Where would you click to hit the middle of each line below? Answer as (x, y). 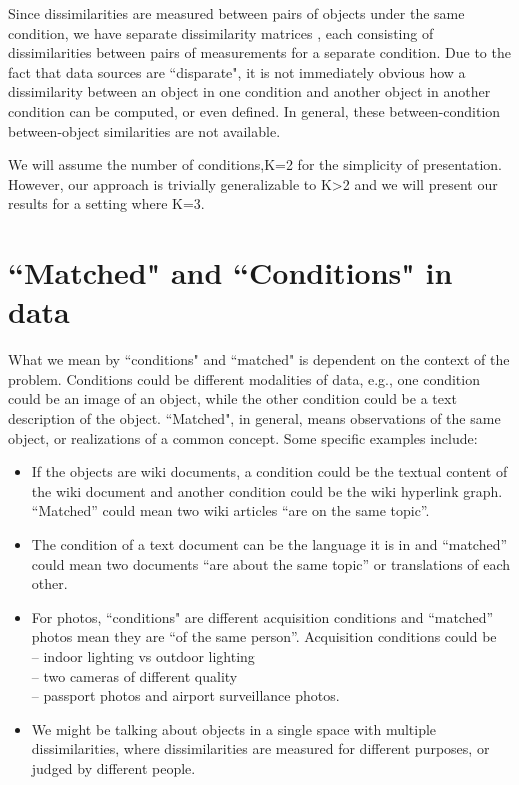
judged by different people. (113, 767)
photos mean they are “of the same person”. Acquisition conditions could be (264, 636)
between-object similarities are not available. (144, 130)
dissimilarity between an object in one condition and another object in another (249, 91)
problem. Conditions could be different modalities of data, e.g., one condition (244, 378)
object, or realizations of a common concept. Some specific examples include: (243, 437)
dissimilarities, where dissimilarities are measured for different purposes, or (260, 748)
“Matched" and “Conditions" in (230, 272)
